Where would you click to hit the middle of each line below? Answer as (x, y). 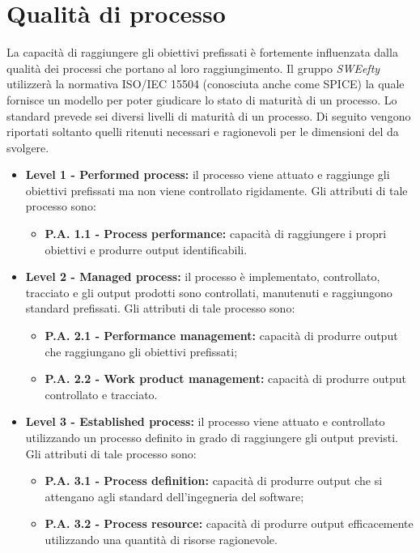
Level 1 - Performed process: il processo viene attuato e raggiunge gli (208, 174)
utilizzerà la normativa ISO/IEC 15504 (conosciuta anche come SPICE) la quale (206, 84)
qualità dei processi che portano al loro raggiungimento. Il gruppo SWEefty (193, 68)
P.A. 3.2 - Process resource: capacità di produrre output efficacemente (229, 523)
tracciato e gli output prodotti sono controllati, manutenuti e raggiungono (209, 292)
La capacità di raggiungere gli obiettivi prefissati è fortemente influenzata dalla (202, 52)
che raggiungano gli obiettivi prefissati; (141, 351)
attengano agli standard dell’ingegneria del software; (174, 496)
